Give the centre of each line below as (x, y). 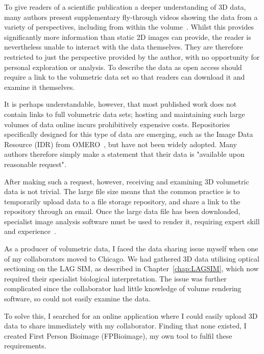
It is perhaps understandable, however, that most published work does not (121, 104)
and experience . (30, 231)
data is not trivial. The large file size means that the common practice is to (122, 191)
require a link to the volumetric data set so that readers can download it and (125, 77)
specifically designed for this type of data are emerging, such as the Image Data (129, 134)
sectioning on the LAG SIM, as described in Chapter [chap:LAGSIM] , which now (131, 268)
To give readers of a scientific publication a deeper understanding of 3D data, (125, 7)
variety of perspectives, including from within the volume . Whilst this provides (129, 27)
